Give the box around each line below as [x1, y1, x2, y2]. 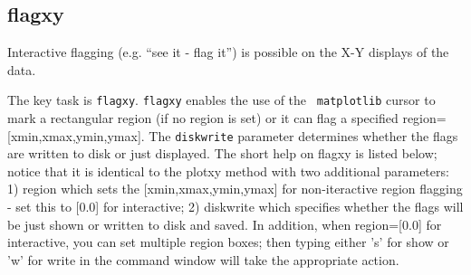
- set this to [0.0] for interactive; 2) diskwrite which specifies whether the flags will [7, 197, 464, 216]
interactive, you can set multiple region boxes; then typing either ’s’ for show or [7, 232, 449, 251]
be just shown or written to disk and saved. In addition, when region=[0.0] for [7, 214, 442, 233]
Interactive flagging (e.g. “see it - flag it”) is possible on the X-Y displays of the [7, 43, 449, 62]
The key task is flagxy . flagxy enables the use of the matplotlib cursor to [7, 90, 436, 109]
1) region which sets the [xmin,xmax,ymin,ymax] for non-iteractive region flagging [7, 179, 463, 198]
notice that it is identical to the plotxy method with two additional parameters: [7, 161, 449, 180]
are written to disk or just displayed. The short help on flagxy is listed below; [7, 144, 437, 163]
